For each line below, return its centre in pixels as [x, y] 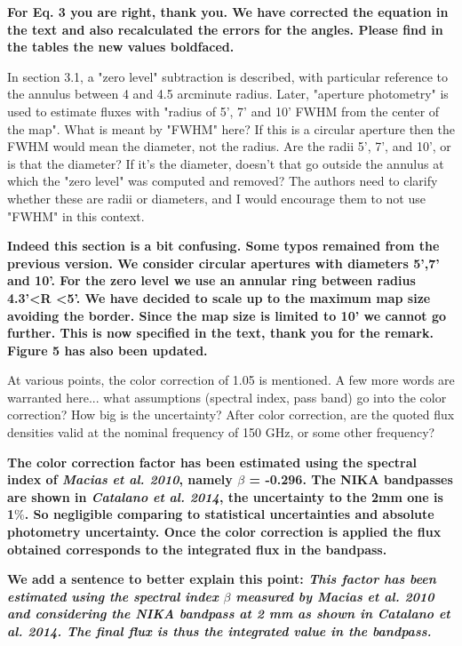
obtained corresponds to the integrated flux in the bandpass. [197, 549]
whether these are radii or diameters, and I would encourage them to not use [216, 198]
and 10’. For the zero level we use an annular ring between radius [211, 280]
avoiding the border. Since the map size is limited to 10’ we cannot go [227, 315]
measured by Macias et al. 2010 [335, 596]
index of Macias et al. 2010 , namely [120, 479]
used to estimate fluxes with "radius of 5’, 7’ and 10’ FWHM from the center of [223, 111]
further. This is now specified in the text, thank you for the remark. [220, 333]
